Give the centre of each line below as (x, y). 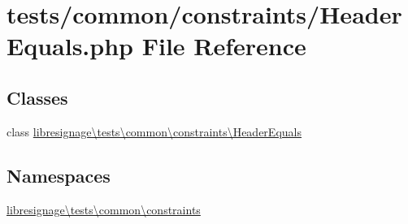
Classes (37, 97)
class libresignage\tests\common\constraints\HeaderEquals (154, 131)
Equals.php (70, 46)
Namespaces (59, 175)
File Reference (224, 46)
